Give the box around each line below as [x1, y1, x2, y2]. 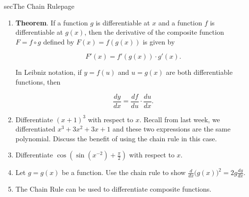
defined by [43, 36, 75, 46]
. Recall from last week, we [139, 114, 220, 124]
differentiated [15, 124, 55, 134]
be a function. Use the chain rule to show [62, 167, 186, 177]
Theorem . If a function [15, 17, 88, 27]
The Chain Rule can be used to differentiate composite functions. [15, 184, 212, 194]
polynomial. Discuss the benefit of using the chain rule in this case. [15, 133, 217, 143]
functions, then [15, 76, 61, 87]
